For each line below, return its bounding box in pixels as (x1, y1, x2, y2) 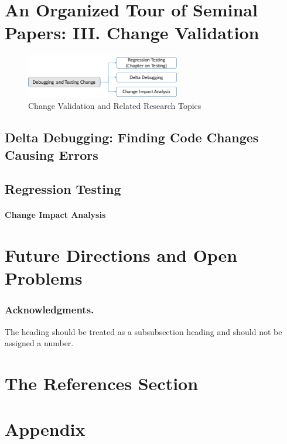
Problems (5, 266, 83, 290)
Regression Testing (5, 180, 121, 198)
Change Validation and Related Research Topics (28, 100, 201, 112)
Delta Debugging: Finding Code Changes (5, 128, 259, 146)
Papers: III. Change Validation (5, 21, 259, 45)
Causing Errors (5, 145, 98, 163)
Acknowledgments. (5, 302, 94, 317)
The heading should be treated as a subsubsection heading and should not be (5, 325, 282, 337)
